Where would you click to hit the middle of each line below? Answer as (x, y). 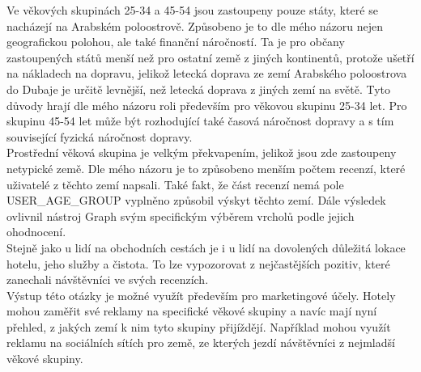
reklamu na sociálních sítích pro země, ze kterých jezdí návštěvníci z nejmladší (201, 342)
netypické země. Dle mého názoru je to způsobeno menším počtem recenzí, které (206, 168)
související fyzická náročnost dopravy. (100, 136)
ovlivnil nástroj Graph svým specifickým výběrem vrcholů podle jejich (181, 216)
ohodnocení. (36, 232)
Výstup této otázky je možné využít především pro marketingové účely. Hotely (201, 295)
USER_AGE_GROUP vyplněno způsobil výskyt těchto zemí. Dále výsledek (196, 200)
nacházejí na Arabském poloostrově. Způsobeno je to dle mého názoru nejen (195, 25)
